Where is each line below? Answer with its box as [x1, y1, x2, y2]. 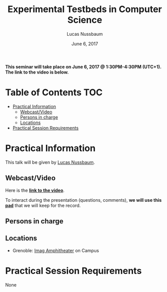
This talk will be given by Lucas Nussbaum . [5, 159, 95, 165]
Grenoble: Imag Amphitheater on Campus [12, 247, 99, 253]
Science [67, 14, 102, 26]
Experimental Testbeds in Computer [7, 4, 162, 15]
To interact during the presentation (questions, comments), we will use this [5, 197, 162, 203]
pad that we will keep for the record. [5, 202, 81, 208]
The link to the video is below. [5, 69, 69, 75]
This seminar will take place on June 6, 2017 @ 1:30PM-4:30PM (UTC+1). [5, 64, 161, 70]
